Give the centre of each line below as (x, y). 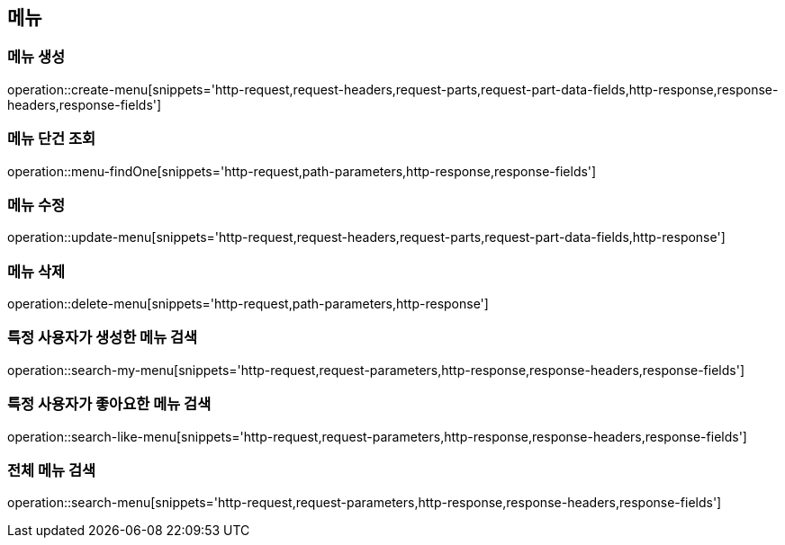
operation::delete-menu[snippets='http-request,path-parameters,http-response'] (248, 304)
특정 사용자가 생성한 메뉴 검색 (103, 338)
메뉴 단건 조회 (52, 139)
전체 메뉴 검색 (52, 470)
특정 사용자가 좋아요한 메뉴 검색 (109, 404)
